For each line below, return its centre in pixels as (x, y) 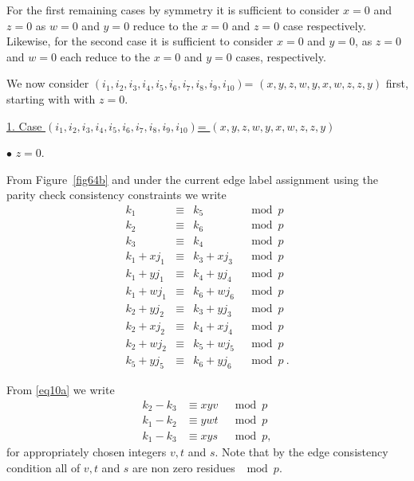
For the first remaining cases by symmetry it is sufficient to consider (173, 10)
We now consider (48, 83)
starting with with (51, 98)
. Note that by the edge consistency (302, 452)
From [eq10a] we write (61, 390)
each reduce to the (105, 56)
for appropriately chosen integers (87, 452)
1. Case (24, 125)
